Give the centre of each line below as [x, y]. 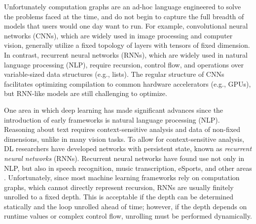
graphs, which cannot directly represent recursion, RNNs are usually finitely [119, 187]
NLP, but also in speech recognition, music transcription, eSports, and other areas [128, 168]
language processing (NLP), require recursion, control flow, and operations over [124, 64]
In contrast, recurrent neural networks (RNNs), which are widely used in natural [126, 54]
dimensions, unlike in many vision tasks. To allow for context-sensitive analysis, [124, 139]
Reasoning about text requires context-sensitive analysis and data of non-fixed [122, 129]
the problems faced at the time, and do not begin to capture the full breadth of [124, 16]
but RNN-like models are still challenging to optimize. [86, 93]
